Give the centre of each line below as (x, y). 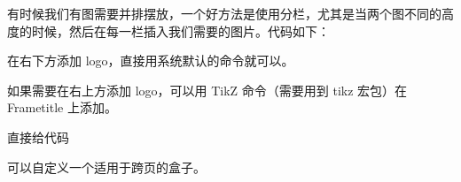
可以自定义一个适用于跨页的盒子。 (106, 167)
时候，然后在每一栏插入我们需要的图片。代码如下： (180, 30)
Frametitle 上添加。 (62, 107)
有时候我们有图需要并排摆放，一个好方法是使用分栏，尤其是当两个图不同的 (224, 13)
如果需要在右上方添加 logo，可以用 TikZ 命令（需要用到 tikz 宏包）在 (207, 90)
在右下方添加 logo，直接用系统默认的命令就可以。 (151, 61)
